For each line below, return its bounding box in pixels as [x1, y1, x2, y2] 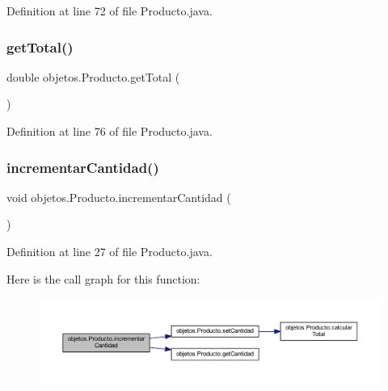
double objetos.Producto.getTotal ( [6, 68, 180, 85]
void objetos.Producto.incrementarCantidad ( [6, 188, 231, 205]
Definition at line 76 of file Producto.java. [6, 123, 213, 139]
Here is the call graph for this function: [6, 270, 200, 287]
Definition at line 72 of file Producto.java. [6, 2, 213, 19]
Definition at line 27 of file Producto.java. [6, 243, 213, 259]
